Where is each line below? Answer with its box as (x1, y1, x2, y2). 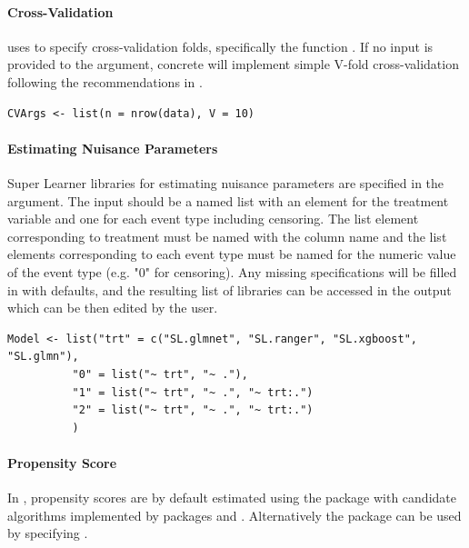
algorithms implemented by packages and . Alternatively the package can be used (7, 505, 462, 524)
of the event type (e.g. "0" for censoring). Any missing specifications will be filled (7, 262, 457, 281)
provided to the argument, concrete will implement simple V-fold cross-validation (7, 55, 459, 74)
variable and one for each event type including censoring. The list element (7, 209, 419, 228)
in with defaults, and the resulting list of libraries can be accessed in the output (7, 280, 452, 299)
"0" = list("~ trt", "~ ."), (72, 367, 248, 381)
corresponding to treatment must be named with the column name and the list (7, 226, 447, 245)
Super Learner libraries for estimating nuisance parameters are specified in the (7, 173, 444, 192)
